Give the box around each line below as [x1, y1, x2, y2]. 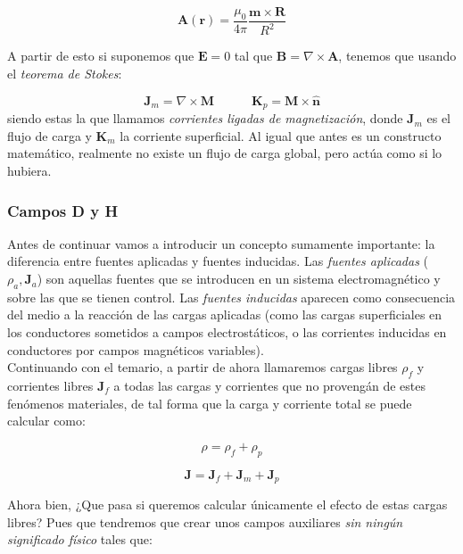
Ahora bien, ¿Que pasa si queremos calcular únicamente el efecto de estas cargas [7, 495, 448, 514]
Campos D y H [7, 199, 119, 221]
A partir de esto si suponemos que [7, 46, 194, 65]
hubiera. [7, 161, 52, 180]
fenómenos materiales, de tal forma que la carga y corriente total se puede [7, 393, 412, 412]
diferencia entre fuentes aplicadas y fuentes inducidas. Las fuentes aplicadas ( [7, 252, 428, 270]
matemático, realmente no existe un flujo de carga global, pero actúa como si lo [7, 144, 442, 162]
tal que [234, 46, 273, 65]
